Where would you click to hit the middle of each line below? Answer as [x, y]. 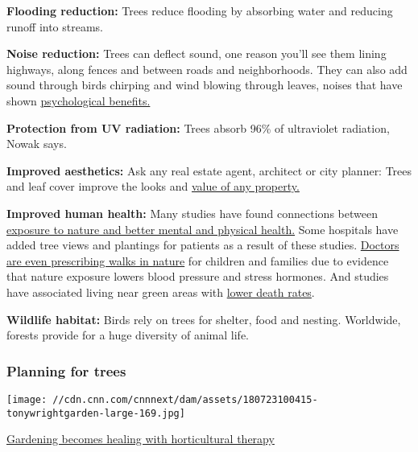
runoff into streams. [55, 26]
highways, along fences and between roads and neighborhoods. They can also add [207, 69]
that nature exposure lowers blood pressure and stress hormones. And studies [198, 276]
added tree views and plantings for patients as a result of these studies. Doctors [203, 245]
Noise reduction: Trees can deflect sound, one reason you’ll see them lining [197, 53]
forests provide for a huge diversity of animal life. [128, 335]
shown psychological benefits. [79, 100]
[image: [27, 399]
